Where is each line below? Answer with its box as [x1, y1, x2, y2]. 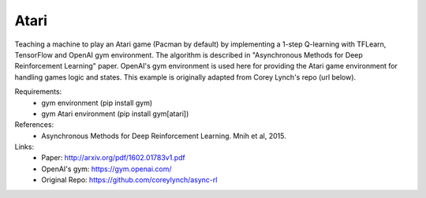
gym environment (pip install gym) [41, 98, 153, 107]
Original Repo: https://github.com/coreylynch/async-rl [41, 175, 218, 185]
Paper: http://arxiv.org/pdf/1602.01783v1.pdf [41, 153, 185, 163]
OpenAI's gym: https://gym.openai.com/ [41, 164, 173, 174]
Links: [14, 142, 35, 151]
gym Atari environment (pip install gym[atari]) [41, 109, 189, 118]
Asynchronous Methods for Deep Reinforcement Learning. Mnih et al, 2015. [41, 131, 287, 140]
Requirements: [14, 87, 62, 96]
